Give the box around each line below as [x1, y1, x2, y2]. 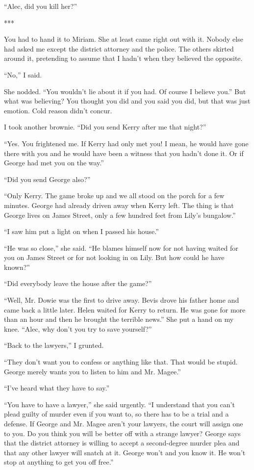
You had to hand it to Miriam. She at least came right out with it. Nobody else [4, 34, 243, 44]
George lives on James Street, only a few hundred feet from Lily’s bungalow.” [4, 209, 236, 220]
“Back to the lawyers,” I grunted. [4, 340, 104, 350]
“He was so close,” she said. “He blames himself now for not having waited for [4, 242, 238, 253]
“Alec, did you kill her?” [4, 1, 77, 11]
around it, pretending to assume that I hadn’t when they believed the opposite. [4, 53, 243, 63]
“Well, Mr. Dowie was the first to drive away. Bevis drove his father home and [4, 295, 239, 305]
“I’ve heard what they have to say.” [4, 383, 110, 393]
